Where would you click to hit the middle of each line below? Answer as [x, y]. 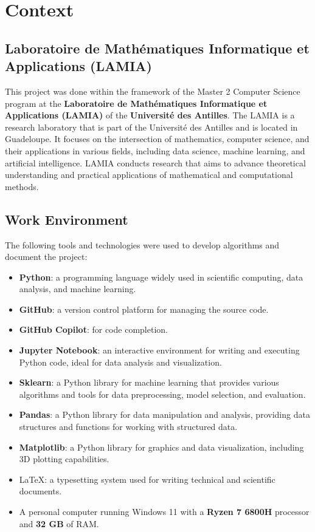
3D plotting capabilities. [64, 459]
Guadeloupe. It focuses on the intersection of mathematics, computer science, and [157, 139]
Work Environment [67, 219]
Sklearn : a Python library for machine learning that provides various [149, 382]
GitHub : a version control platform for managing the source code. [144, 309]
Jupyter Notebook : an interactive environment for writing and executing [159, 350]
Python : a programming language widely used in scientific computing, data [161, 277]
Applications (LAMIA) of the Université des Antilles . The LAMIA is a [150, 115]
